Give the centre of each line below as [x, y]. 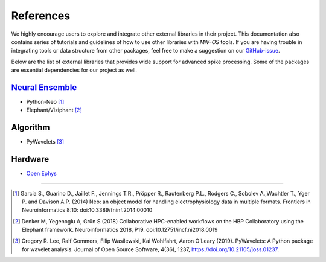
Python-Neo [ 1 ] [45, 102]
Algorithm [30, 128]
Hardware [30, 159]
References [41, 16]
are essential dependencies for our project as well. [74, 70]
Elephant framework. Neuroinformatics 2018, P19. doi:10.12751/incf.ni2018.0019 [120, 230]
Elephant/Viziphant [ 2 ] [54, 110]
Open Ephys [41, 174]
